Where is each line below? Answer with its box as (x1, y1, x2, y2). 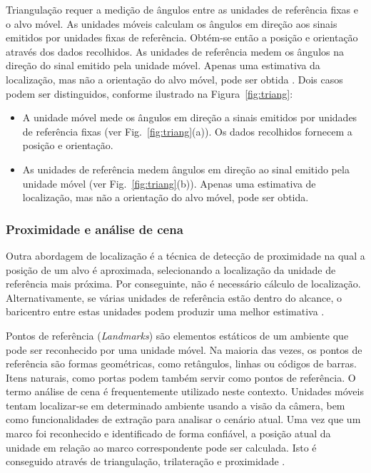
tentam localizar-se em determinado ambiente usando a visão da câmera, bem (6, 397, 345, 412)
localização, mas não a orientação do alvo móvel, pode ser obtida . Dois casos (6, 71, 343, 86)
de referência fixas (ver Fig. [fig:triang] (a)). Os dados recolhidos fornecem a (22, 123, 352, 138)
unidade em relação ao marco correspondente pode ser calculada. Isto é (6, 439, 317, 454)
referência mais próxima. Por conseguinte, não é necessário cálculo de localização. (6, 276, 361, 291)
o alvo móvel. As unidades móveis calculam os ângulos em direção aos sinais (6, 16, 337, 31)
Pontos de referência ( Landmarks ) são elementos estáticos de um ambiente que (6, 327, 349, 342)
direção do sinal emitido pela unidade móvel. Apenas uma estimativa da (6, 58, 320, 73)
